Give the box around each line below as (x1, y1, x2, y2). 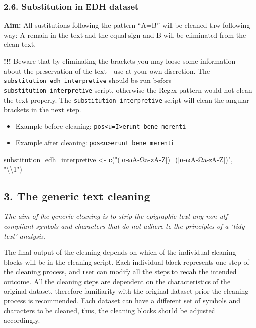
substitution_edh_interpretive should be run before (4, 75, 171, 85)
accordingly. (4, 315, 40, 325)
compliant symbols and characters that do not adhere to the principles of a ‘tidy (4, 221, 245, 231)
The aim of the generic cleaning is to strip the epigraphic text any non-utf (4, 211, 228, 221)
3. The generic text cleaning (4, 188, 150, 203)
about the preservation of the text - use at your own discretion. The (4, 65, 210, 76)
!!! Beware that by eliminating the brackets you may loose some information (4, 56, 236, 66)
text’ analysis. (4, 230, 46, 241)
